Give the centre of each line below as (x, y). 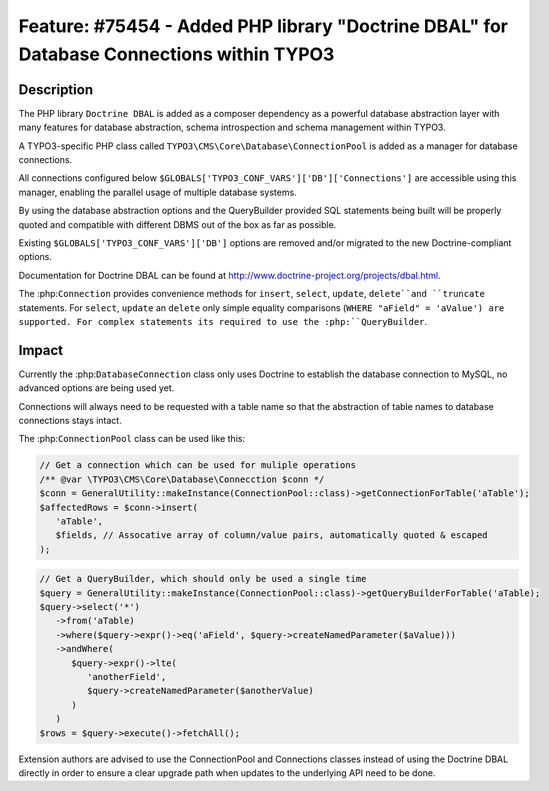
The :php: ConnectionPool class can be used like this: (131, 439)
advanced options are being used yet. (96, 388)
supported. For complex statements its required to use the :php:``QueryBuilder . (223, 321)
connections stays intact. (70, 421)
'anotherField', (126, 677)
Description (56, 89)
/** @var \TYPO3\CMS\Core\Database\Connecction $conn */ (182, 479)
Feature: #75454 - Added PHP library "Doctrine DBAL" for (263, 26)
